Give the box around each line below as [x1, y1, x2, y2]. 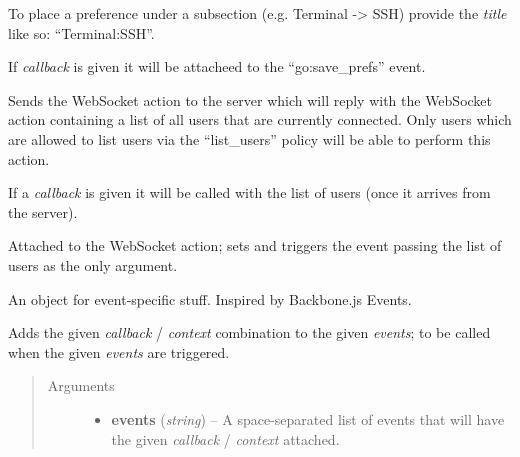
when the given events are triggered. [8, 341, 230, 362]
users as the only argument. [8, 254, 178, 275]
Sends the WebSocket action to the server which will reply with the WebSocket [8, 89, 493, 110]
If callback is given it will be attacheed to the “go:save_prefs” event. [8, 56, 426, 77]
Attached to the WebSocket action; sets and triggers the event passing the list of [8, 235, 502, 256]
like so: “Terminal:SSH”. [8, 22, 155, 43]
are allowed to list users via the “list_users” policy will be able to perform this [8, 128, 491, 149]
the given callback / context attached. [111, 428, 340, 449]
